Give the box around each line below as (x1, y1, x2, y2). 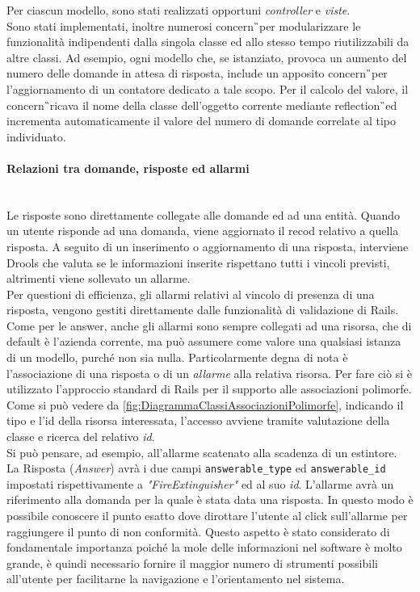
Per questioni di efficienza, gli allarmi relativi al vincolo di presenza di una (6, 285, 375, 302)
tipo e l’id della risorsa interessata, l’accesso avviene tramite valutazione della (6, 412, 390, 429)
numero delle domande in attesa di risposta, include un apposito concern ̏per (6, 65, 388, 82)
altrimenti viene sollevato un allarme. (6, 270, 191, 287)
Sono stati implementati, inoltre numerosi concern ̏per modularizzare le (6, 17, 361, 34)
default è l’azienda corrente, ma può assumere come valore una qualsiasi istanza (6, 333, 401, 350)
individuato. (6, 128, 66, 145)
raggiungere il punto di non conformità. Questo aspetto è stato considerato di (6, 523, 390, 540)
